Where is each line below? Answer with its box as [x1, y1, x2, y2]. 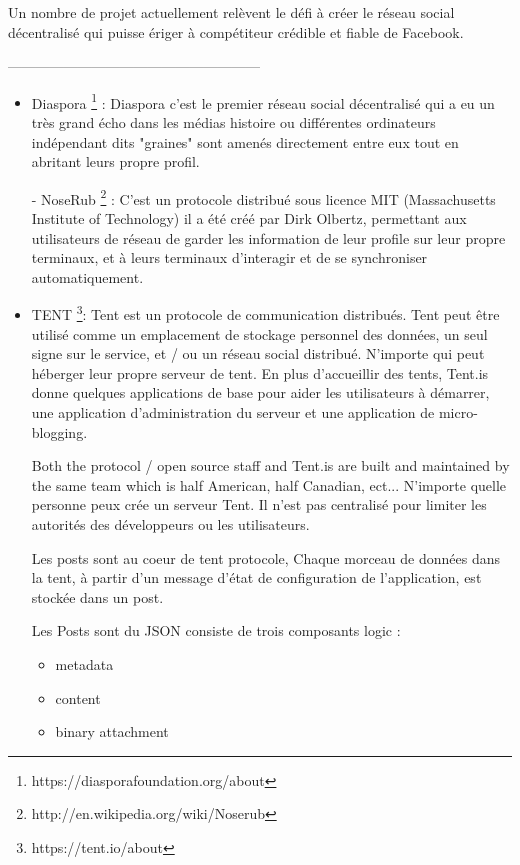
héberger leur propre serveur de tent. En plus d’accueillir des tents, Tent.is [31, 362, 489, 383]
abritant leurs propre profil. [31, 151, 200, 172]
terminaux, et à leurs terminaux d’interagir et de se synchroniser [31, 247, 428, 268]
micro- [438, 402, 478, 423]
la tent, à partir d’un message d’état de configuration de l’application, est [31, 567, 482, 588]
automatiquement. [31, 266, 144, 287]
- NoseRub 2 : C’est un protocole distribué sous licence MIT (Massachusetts [31, 185, 496, 209]
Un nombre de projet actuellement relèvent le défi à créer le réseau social [8, 2, 455, 22]
